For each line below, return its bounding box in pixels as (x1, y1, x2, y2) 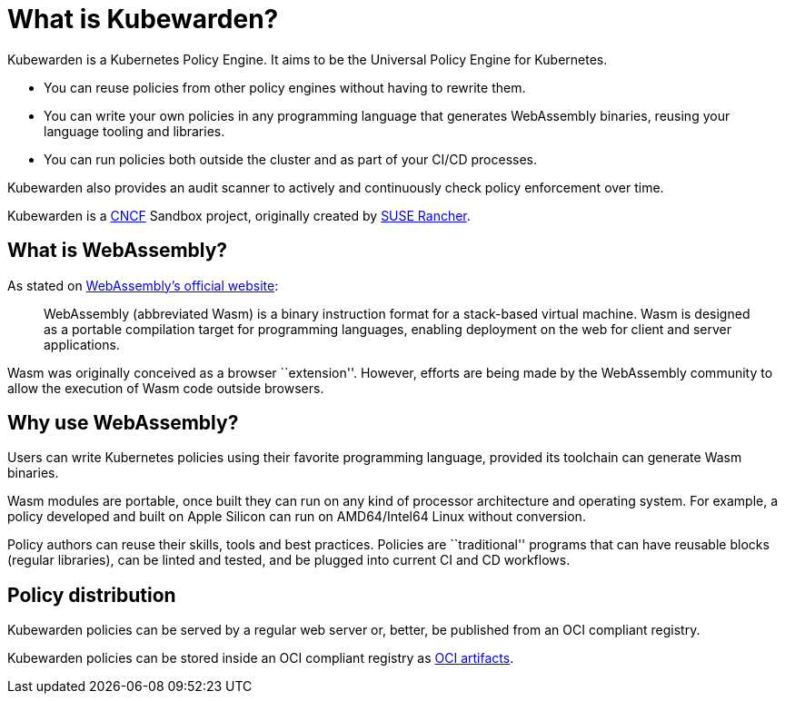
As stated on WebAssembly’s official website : (7, 277, 279, 293)
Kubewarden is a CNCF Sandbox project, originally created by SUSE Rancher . (7, 207, 471, 223)
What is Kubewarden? (7, 4, 279, 35)
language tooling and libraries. (44, 123, 225, 139)
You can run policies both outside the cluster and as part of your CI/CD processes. (44, 151, 538, 167)
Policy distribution (7, 583, 176, 607)
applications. (44, 336, 120, 352)
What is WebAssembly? (7, 239, 228, 262)
